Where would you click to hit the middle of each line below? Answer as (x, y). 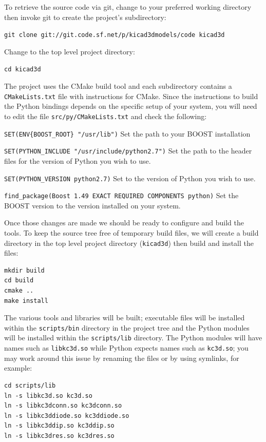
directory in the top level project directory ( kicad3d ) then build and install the (129, 243)
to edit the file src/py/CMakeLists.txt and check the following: (106, 116)
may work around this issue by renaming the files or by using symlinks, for (122, 358)
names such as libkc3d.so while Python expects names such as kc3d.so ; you (126, 348)
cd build (19, 281)
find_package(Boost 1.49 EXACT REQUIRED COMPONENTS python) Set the (121, 195)
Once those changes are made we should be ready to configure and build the (124, 223)
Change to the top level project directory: (70, 51)
